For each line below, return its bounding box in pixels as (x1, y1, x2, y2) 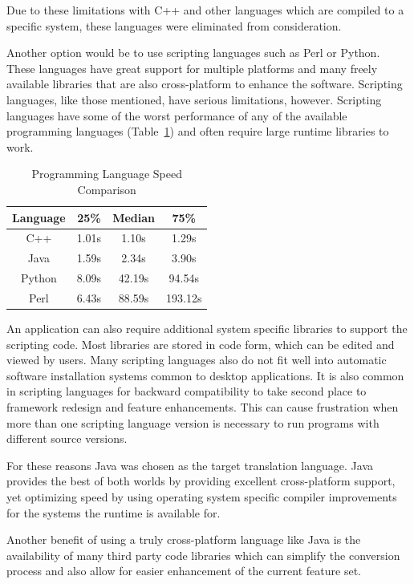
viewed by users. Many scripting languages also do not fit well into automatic (6, 351, 387, 368)
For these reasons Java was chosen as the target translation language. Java (6, 456, 374, 473)
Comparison (77, 180, 136, 197)
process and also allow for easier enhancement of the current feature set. (6, 562, 361, 579)
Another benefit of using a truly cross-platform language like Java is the (6, 531, 361, 548)
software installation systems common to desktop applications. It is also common (6, 367, 404, 383)
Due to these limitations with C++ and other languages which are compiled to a (6, 2, 404, 18)
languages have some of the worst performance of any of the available (6, 107, 347, 124)
